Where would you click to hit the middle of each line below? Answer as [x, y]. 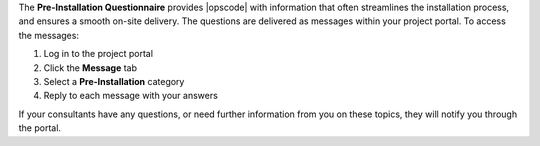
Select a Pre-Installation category [114, 81]
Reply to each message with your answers [131, 96]
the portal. [40, 128]
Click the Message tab [90, 67]
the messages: [49, 35]
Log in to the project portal [98, 54]
